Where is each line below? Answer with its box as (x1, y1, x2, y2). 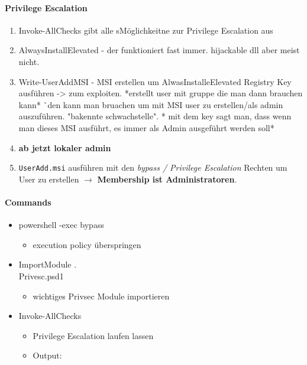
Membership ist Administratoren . (97, 172, 237, 185)
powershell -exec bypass (18, 219, 104, 231)
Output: (33, 349, 62, 361)
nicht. (18, 55, 40, 67)
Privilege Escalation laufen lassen (33, 329, 154, 341)
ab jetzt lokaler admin (18, 141, 111, 154)
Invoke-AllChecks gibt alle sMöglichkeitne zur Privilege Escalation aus (18, 24, 273, 36)
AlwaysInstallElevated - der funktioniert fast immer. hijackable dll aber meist (18, 44, 300, 56)
